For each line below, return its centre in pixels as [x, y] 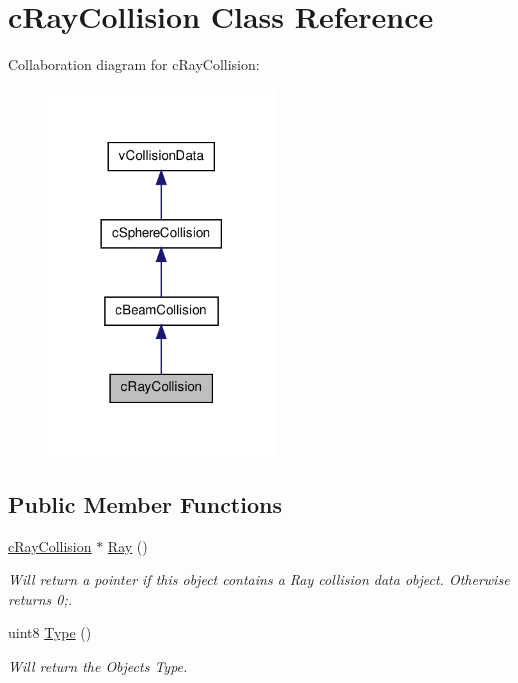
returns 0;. [40, 598]
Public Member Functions [145, 503]
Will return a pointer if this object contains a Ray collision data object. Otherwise [259, 579]
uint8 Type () [50, 632]
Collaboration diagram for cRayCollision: [134, 64]
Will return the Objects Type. [98, 666]
